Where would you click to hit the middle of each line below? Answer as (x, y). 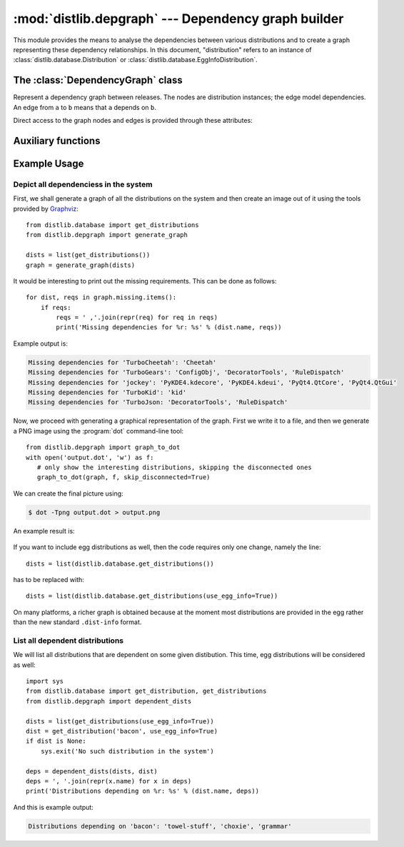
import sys (45, 681)
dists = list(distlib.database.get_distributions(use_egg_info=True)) (152, 596)
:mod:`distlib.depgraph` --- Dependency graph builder (178, 19)
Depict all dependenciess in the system (83, 184)
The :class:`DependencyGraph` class (98, 80)
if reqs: (56, 307)
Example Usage (49, 163)
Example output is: (40, 344)
